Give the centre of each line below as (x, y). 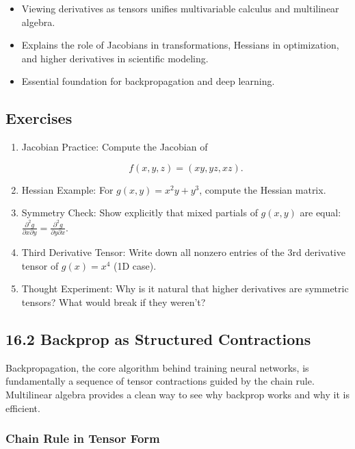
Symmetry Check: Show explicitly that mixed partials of (140, 213)
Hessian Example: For (67, 189)
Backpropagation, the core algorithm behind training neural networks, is (157, 367)
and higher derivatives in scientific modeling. (115, 58)
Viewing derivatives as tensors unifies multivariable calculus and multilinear (180, 8)
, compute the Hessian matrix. (263, 189)
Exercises (39, 118)
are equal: (320, 213)
